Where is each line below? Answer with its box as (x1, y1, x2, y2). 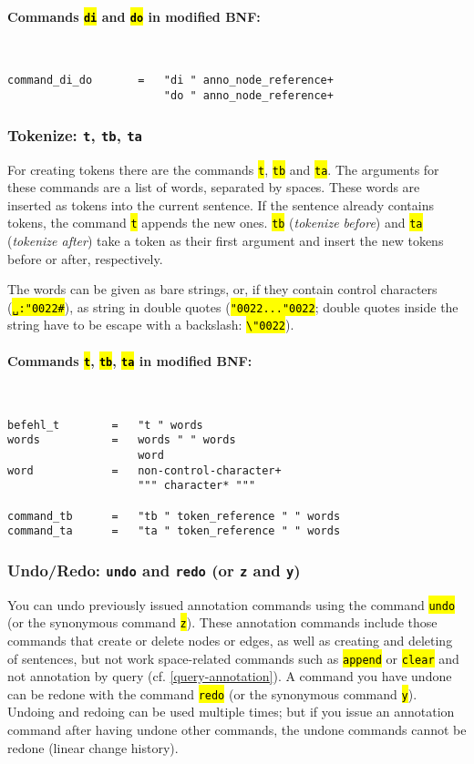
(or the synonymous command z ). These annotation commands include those (7, 613, 438, 632)
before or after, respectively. (7, 249, 163, 268)
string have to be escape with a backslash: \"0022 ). (7, 315, 294, 334)
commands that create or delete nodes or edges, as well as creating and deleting (7, 630, 453, 649)
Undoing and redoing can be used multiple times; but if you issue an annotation (7, 702, 455, 721)
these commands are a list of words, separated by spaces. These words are (7, 178, 420, 197)
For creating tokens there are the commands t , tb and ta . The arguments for (7, 159, 439, 178)
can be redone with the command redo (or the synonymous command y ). (7, 684, 417, 703)
